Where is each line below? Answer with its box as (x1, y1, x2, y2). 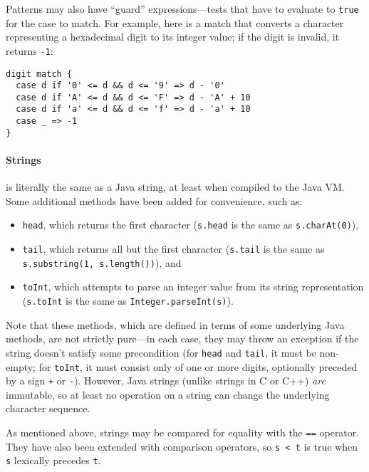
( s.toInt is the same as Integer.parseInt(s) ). (22, 293, 234, 308)
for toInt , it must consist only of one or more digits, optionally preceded (38, 359, 358, 374)
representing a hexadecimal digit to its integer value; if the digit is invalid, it (6, 29, 340, 44)
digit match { (6, 68, 73, 79)
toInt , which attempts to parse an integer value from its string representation (22, 279, 364, 294)
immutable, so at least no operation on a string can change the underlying (6, 387, 330, 402)
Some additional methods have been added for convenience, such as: (6, 193, 303, 208)
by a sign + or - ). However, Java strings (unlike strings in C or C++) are (6, 373, 326, 388)
